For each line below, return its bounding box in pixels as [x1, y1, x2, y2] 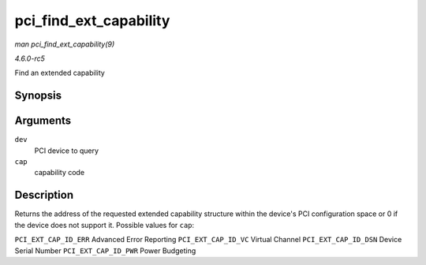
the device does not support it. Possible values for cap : [14, 220, 195, 230]
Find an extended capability [14, 68, 106, 78]
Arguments [14, 114, 72, 128]
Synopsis [14, 89, 62, 103]
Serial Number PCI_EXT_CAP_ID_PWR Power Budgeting [14, 245, 196, 256]
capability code [34, 168, 85, 177]
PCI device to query [34, 146, 99, 155]
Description [14, 188, 74, 202]
